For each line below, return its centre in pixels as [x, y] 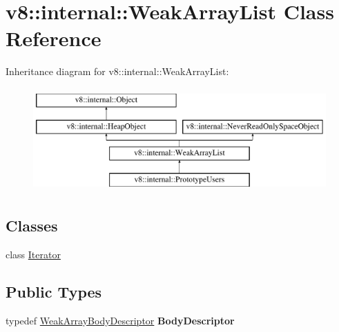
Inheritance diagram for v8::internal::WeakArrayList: [117, 71]
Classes [32, 226]
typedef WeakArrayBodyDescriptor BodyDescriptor [120, 320]
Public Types [54, 291]
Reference [54, 38]
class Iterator [33, 254]
